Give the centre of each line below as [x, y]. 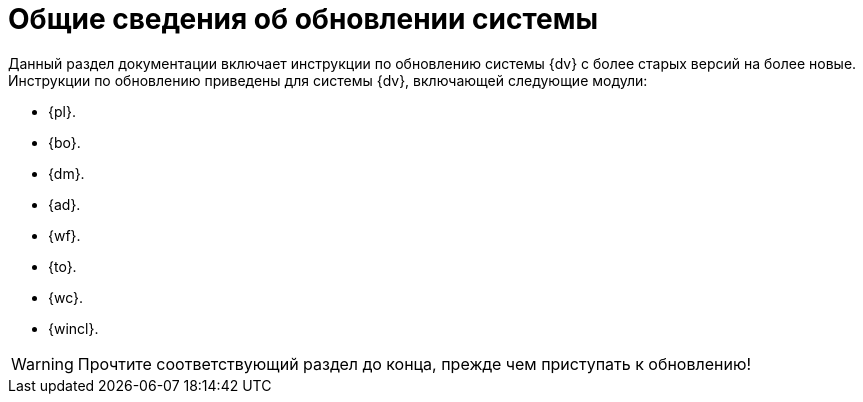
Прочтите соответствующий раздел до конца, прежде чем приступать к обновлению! [414, 363]
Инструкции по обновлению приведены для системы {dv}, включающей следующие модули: [328, 80]
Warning [42, 363]
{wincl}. [73, 328]
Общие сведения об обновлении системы [303, 19]
